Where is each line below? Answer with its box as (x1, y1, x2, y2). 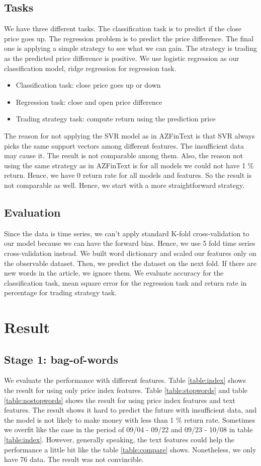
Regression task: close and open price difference (16, 96, 162, 107)
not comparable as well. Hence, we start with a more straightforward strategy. (4, 179, 245, 190)
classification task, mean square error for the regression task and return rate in (4, 277, 247, 288)
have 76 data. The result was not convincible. (4, 454, 144, 464)
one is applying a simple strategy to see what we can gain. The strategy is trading (4, 43, 257, 53)
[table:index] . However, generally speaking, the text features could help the (4, 434, 235, 445)
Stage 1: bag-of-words (4, 351, 119, 367)
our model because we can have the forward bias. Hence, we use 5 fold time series (4, 238, 255, 248)
